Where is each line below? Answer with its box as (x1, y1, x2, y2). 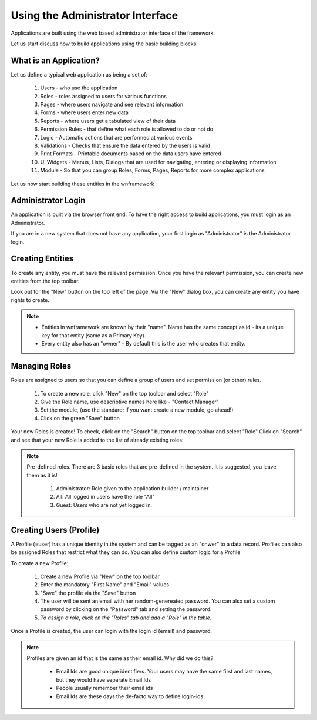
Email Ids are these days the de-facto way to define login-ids (56, 692, 204, 700)
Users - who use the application (40, 84, 118, 91)
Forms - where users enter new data (40, 109, 129, 116)
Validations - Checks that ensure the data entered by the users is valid (40, 142, 211, 149)
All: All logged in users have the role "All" (56, 493, 155, 500)
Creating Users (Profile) (11, 525, 100, 535)
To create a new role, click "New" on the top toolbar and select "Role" (40, 390, 209, 397)
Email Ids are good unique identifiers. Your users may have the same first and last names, (56, 668, 272, 675)
